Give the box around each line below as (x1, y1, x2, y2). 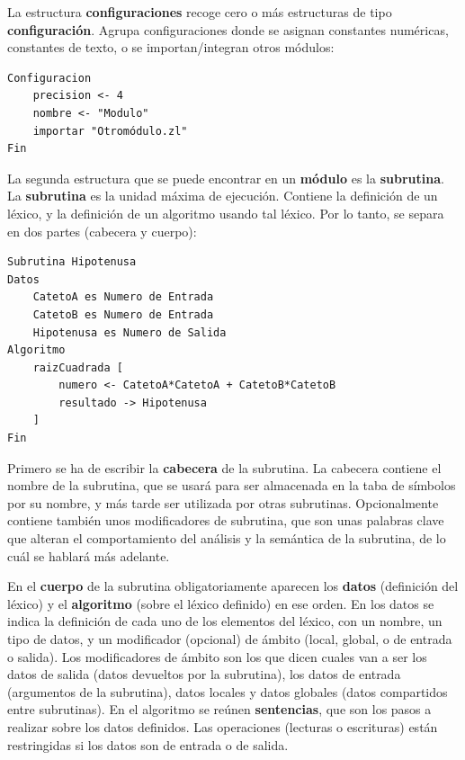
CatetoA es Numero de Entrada (32, 291, 214, 304)
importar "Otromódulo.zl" (32, 124, 188, 138)
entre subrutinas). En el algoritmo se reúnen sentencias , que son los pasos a (7, 700, 432, 719)
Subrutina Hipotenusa (7, 255, 137, 269)
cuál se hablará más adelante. (7, 546, 170, 565)
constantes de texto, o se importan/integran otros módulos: (7, 38, 335, 57)
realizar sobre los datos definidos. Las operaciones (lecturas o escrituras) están (7, 717, 438, 736)
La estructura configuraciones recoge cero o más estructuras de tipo (7, 3, 392, 21)
